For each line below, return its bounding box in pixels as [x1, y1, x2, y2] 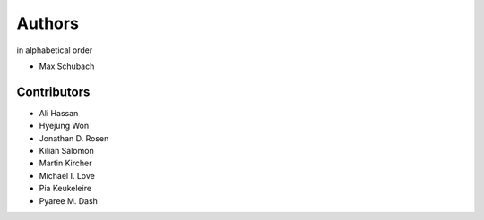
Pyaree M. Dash [39, 195, 99, 206]
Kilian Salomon [39, 146, 94, 157]
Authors [16, 13, 80, 33]
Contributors [16, 84, 91, 99]
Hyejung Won [39, 121, 90, 131]
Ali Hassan [39, 107, 79, 118]
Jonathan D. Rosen [39, 132, 109, 143]
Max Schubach [39, 61, 95, 72]
